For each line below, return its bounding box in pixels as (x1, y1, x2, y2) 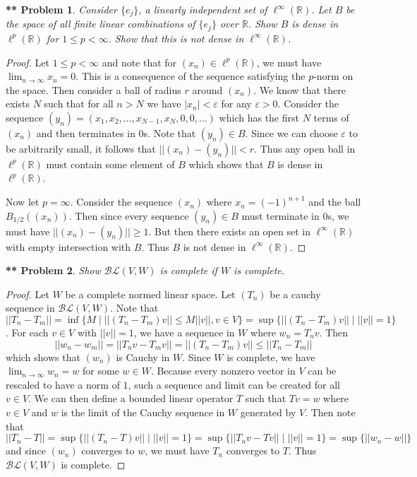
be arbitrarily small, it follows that (6, 141, 156, 155)
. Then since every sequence (68, 208, 189, 223)
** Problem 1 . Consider (6, 2, 117, 16)
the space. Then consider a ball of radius (6, 82, 181, 97)
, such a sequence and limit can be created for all (128, 377, 341, 391)
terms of (313, 110, 349, 124)
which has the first (219, 110, 299, 124)
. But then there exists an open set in (148, 223, 310, 238)
